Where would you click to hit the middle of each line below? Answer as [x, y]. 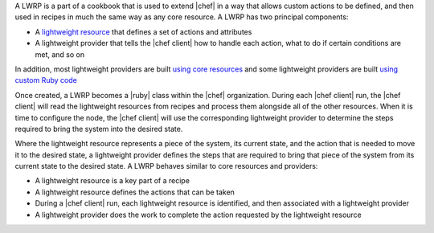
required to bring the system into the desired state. [99, 129]
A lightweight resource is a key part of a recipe [113, 181]
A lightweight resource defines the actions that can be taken [135, 192]
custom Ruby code [46, 80]
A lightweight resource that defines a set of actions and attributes [143, 31]
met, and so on [60, 54]
